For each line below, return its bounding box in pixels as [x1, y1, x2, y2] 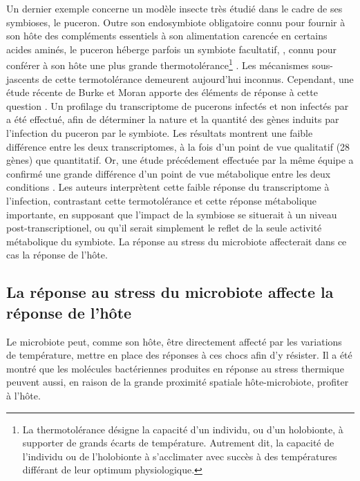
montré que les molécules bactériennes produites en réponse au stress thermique [6, 361, 344, 375]
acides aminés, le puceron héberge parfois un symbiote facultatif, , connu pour [6, 41, 337, 56]
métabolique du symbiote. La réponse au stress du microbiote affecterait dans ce [6, 234, 347, 248]
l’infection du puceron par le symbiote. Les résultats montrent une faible [6, 126, 313, 140]
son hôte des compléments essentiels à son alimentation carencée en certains [6, 28, 328, 43]
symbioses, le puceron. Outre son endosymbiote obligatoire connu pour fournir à [6, 15, 345, 29]
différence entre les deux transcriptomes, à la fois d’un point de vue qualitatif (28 [6, 139, 350, 153]
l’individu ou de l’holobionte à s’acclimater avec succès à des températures [22, 449, 337, 463]
